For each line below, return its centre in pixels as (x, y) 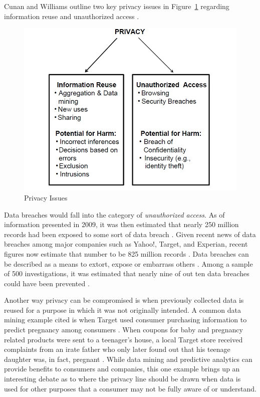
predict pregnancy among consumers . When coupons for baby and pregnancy (123, 330)
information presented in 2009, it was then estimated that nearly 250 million (121, 224)
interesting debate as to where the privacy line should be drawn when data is (122, 379)
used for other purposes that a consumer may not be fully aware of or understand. (130, 388)
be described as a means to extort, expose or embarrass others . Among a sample (128, 263)
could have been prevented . (47, 283)
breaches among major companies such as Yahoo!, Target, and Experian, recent (126, 244)
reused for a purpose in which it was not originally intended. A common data (122, 310)
